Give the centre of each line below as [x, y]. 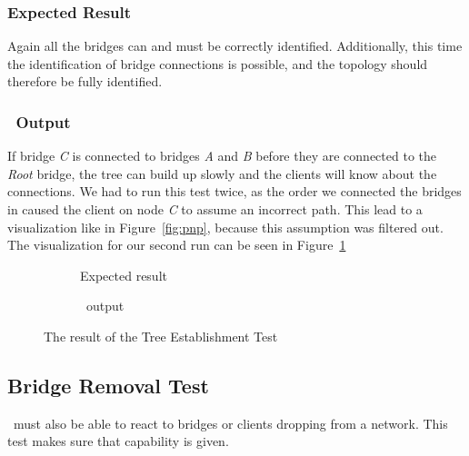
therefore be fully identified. [85, 81]
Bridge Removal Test [108, 385]
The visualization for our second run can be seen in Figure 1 [177, 245]
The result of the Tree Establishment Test [161, 336]
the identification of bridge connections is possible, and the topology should [218, 63]
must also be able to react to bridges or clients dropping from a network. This [230, 423]
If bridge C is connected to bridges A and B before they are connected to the [222, 156]
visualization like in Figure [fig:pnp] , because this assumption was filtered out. [225, 227]
